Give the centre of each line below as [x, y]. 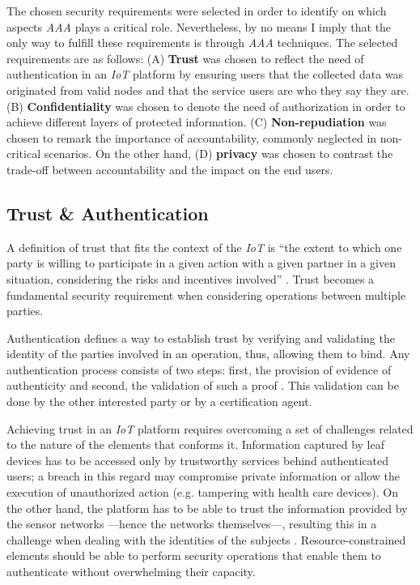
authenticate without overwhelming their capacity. [131, 572]
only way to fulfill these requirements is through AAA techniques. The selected [202, 43]
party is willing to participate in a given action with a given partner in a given [201, 263]
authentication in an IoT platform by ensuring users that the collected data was [205, 74]
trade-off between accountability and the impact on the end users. [170, 169]
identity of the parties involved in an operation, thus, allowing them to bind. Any [208, 354]
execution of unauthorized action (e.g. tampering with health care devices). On [202, 492]
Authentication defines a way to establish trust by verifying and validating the [201, 337]
